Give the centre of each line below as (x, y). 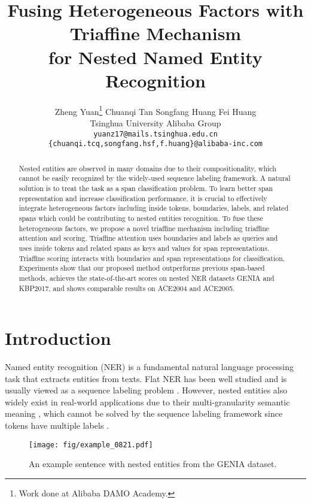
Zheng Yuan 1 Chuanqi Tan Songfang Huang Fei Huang (155, 110)
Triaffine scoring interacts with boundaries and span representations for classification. (152, 258)
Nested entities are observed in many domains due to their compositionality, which (147, 168)
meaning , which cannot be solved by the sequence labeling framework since (144, 413)
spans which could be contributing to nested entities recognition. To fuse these (141, 218)
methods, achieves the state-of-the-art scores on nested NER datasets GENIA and (147, 278)
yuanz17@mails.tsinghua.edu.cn (155, 134)
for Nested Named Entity (155, 57)
